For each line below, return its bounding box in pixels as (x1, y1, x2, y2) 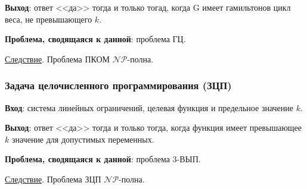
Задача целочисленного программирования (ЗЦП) (5, 78, 232, 93)
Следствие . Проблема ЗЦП (5, 172, 101, 185)
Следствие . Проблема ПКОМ (5, 52, 110, 65)
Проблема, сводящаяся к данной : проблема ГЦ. (5, 33, 186, 45)
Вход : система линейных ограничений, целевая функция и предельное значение (5, 101, 294, 114)
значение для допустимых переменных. (11, 133, 154, 145)
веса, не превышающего (5, 12, 92, 25)
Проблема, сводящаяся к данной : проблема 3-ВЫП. (5, 153, 201, 165)
